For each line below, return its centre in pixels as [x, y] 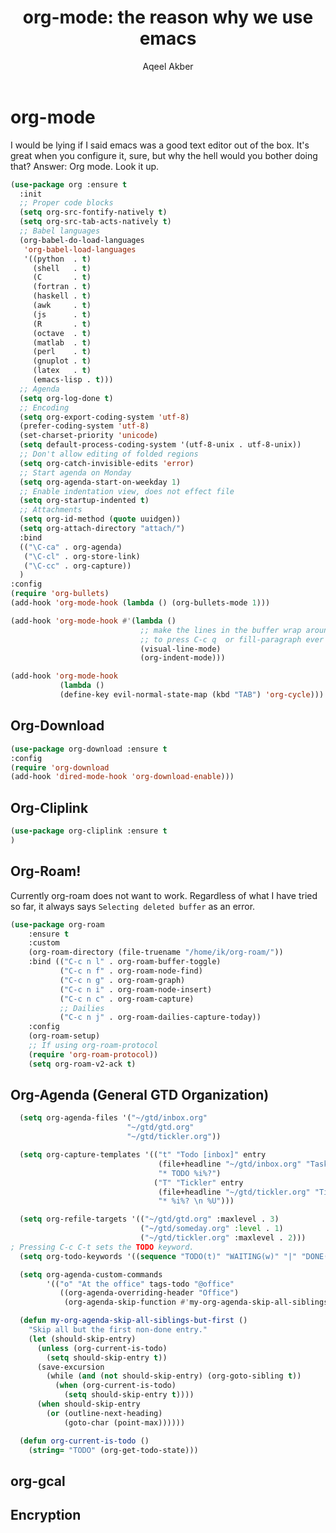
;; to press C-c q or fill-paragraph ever [232, 639]
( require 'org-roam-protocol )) [93, 1054]
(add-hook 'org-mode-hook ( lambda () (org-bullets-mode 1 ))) [140, 603]
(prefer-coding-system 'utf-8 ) [84, 426]
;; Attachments [51, 510]
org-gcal [38, 1481]
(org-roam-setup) [64, 1036]
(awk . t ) [62, 306]
